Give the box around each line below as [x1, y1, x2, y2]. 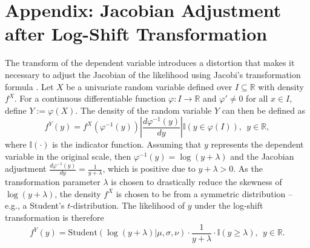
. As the [233, 162, 263, 175]
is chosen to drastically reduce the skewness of [111, 175, 282, 188]
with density [258, 80, 304, 93]
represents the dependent [211, 138, 304, 151]
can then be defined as [222, 103, 306, 116]
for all [246, 92, 268, 105]
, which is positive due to [102, 162, 196, 175]
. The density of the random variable [75, 103, 212, 116]
